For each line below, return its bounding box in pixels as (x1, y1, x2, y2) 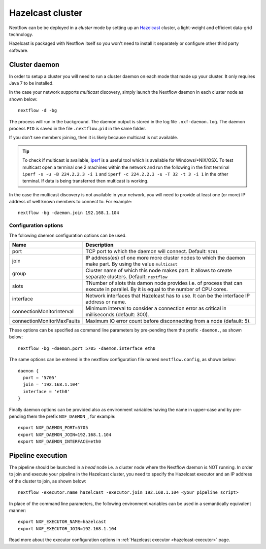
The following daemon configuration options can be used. (9, 232, 127, 238)
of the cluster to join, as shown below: (9, 478, 86, 484)
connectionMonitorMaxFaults (12, 318, 80, 325)
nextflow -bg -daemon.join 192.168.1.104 (18, 210, 119, 216)
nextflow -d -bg (18, 108, 57, 113)
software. (9, 47, 29, 53)
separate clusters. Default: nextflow (85, 273, 167, 280)
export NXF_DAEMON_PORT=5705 (18, 425, 88, 431)
